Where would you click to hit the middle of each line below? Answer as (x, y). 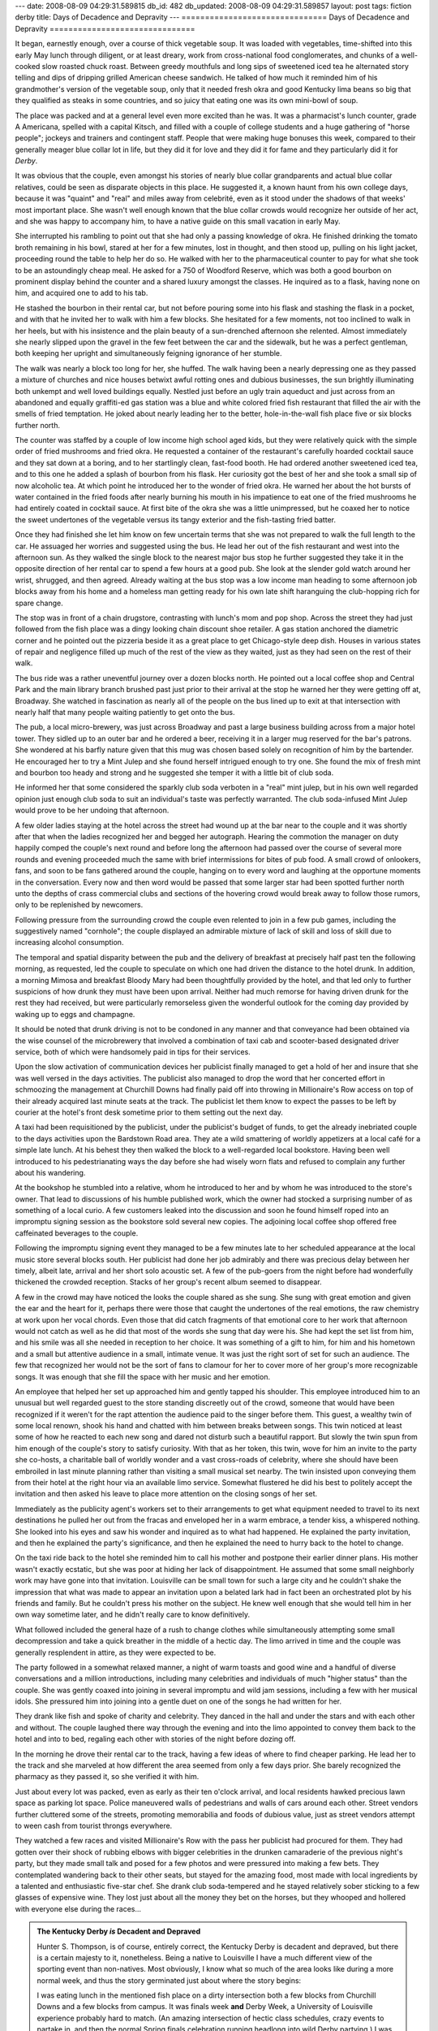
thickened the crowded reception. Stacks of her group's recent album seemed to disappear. (168, 1282)
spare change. (39, 603)
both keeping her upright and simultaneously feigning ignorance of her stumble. (149, 353)
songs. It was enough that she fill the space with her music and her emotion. (143, 1376)
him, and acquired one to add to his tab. (82, 293)
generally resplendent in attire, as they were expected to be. (116, 1652)
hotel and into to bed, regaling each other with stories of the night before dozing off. (155, 1739)
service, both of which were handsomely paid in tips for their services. (133, 1051)
